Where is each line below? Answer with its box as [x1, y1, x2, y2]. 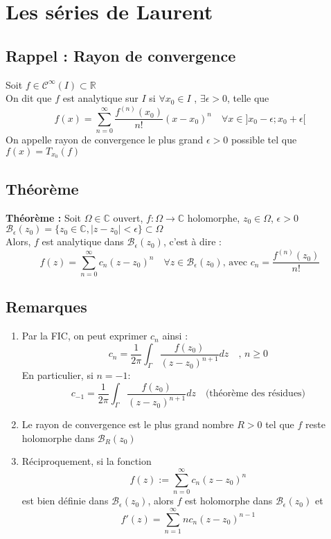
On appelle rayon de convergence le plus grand [6, 132, 204, 146]
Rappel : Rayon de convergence [6, 44, 236, 66]
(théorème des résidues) [205, 389, 306, 399]
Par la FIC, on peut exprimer [21, 328, 147, 343]
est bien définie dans [21, 493, 109, 508]
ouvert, [113, 210, 143, 224]
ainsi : [162, 328, 188, 343]
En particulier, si [21, 368, 93, 382]
